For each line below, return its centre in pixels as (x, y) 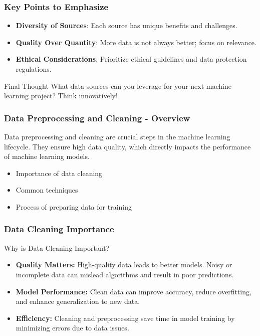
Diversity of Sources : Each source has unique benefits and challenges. (126, 25)
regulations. (34, 69)
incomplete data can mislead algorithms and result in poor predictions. (125, 274)
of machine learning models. (47, 156)
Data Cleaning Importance (59, 229)
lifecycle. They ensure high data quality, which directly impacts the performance (127, 146)
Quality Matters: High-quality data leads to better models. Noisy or (124, 265)
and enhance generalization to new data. (78, 301)
